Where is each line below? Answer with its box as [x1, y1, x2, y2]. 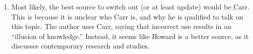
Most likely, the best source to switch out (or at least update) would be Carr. [11, 1, 249, 11]
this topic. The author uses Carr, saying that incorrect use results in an [11, 21, 231, 31]
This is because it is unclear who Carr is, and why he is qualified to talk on [11, 11, 243, 21]
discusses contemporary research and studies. [11, 40, 150, 51]
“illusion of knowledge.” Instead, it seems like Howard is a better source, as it [11, 30, 249, 41]
